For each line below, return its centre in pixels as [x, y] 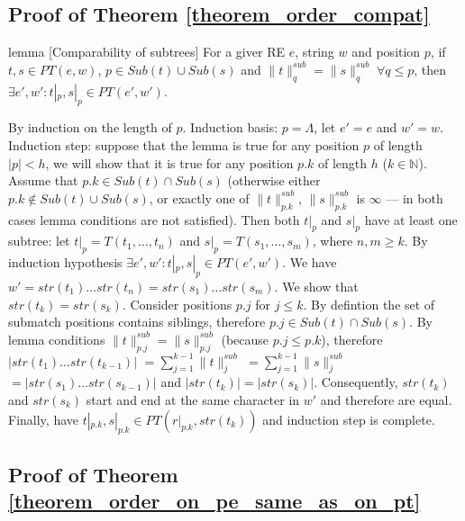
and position [386, 52]
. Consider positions [177, 304]
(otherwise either [274, 180]
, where [333, 241]
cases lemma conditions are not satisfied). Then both [154, 219]
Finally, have [43, 419]
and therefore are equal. [386, 399]
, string [315, 52]
